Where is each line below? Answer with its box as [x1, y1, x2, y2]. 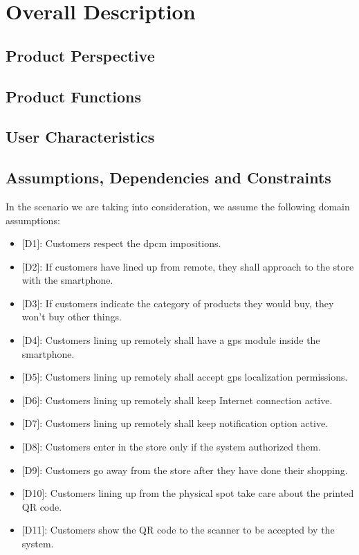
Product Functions [6, 85, 142, 107]
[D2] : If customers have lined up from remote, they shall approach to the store [21, 259, 354, 273]
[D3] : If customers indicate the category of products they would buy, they [21, 295, 334, 310]
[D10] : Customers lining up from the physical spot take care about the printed [21, 486, 354, 500]
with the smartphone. [21, 273, 113, 287]
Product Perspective [6, 44, 155, 66]
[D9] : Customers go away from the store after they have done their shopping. [21, 462, 348, 477]
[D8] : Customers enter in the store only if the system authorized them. [21, 439, 321, 454]
